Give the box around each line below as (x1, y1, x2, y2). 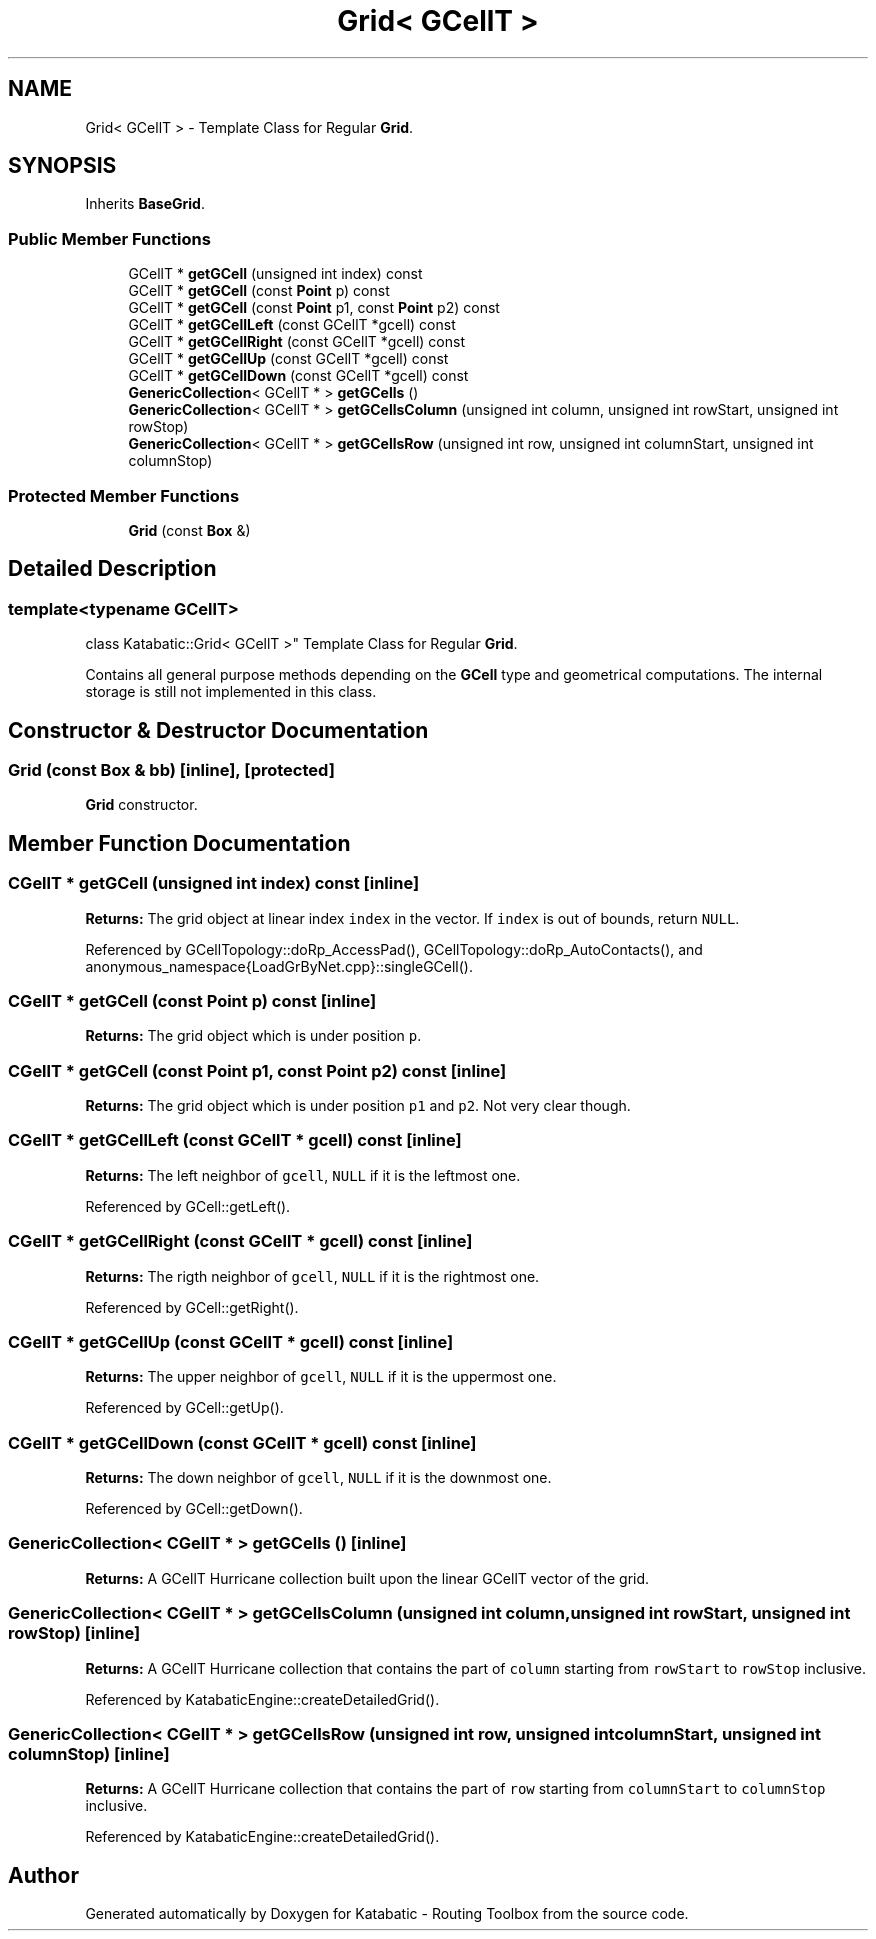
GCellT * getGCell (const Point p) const (128, 282, 390, 300)
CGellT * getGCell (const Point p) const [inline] (8, 990, 377, 1011)
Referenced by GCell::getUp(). (85, 1399, 284, 1417)
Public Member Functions (8, 228, 211, 249)
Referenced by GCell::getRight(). (85, 1298, 299, 1316)
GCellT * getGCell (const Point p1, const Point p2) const (128, 299, 500, 317)
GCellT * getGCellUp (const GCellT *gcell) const (128, 350, 449, 368)
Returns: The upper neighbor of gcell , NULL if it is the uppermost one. (85, 1368, 557, 1386)
